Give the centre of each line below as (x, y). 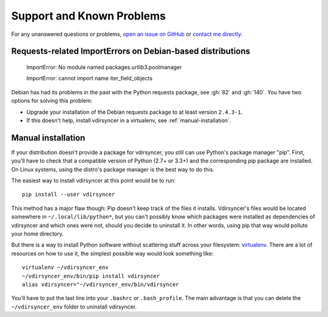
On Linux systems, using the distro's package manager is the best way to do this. (113, 169)
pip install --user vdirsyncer (69, 194)
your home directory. (37, 234)
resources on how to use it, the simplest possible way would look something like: (112, 253)
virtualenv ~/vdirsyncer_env (65, 267)
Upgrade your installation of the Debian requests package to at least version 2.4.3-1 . (135, 112)
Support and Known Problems (89, 16)
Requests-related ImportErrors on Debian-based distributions (131, 51)
